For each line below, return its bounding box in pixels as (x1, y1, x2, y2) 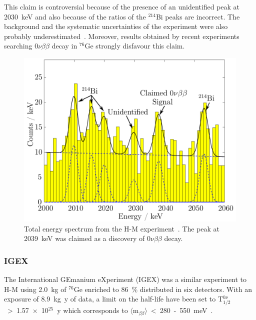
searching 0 (4, 40, 38, 51)
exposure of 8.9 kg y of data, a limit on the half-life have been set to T (4, 293, 223, 304)
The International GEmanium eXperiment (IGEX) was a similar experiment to (4, 274, 247, 284)
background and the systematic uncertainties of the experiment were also (4, 21, 228, 31)
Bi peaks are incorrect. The (155, 11, 240, 21)
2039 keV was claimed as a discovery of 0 (24, 233, 150, 243)
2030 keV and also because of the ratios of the (4, 11, 146, 21)
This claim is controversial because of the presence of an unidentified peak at (4, 1, 240, 11)
